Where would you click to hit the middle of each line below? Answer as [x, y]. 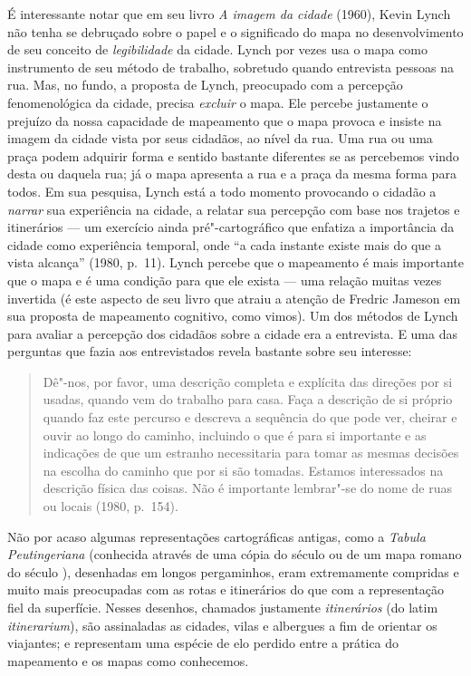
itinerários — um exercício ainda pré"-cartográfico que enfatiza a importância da [231, 227]
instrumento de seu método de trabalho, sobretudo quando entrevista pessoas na [231, 67]
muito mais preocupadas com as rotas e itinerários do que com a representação [226, 589]
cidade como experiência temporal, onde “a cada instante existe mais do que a [224, 244]
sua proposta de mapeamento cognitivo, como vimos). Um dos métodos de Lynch [233, 316]
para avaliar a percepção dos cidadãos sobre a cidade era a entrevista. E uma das [232, 333]
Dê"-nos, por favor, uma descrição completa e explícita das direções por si [248, 381]
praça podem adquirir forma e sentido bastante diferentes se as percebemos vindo [233, 155]
